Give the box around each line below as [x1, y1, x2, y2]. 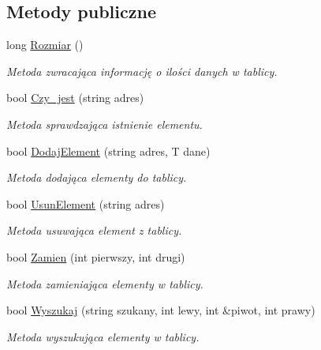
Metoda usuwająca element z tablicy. [6, 222, 182, 239]
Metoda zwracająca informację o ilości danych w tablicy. [6, 62, 278, 79]
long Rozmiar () [6, 36, 84, 53]
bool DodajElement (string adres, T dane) [6, 142, 211, 159]
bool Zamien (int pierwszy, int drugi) [6, 248, 185, 265]
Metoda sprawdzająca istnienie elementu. [6, 115, 203, 132]
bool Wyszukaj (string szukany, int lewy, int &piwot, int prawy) [6, 302, 315, 318]
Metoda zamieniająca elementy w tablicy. [6, 275, 203, 292]
